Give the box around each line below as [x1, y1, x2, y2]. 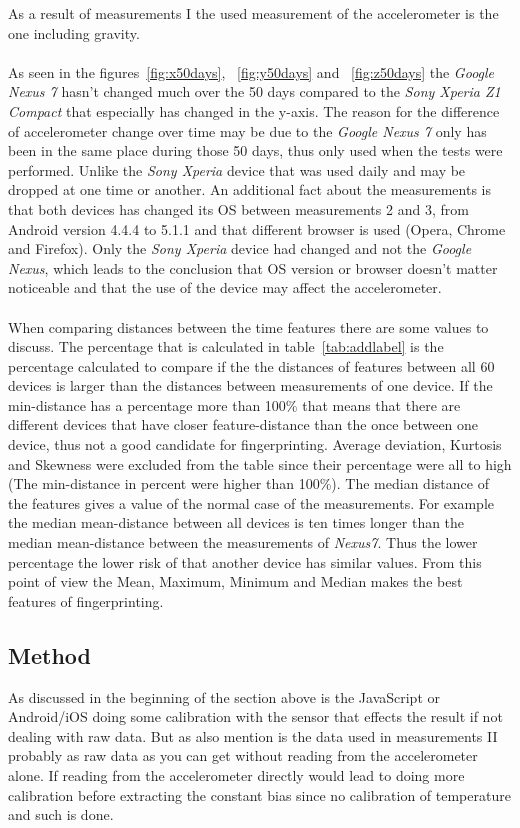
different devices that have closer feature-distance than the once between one [8, 414, 479, 435]
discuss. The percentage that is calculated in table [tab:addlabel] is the [8, 336, 444, 357]
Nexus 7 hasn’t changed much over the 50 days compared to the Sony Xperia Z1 [8, 81, 501, 102]
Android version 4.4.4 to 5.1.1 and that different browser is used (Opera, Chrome [8, 218, 506, 239]
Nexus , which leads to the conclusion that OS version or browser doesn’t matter [8, 257, 498, 278]
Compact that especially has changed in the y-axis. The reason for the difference [8, 100, 500, 121]
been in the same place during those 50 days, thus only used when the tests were [8, 140, 503, 161]
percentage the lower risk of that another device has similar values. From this [8, 551, 482, 572]
